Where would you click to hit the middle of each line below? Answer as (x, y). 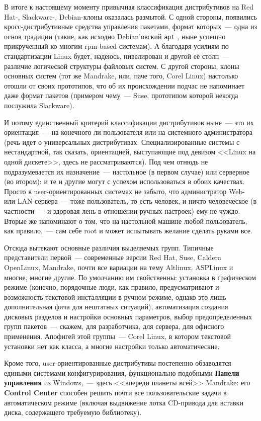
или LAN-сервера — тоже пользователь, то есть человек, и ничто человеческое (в (130, 201)
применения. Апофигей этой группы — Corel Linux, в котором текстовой (117, 336)
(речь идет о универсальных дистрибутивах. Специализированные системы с (122, 142)
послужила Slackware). (39, 105)
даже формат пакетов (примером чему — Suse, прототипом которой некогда (121, 95)
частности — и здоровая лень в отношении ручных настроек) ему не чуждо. (122, 210)
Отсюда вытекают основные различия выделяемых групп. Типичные (109, 247)
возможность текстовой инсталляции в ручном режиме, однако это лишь (115, 297)
